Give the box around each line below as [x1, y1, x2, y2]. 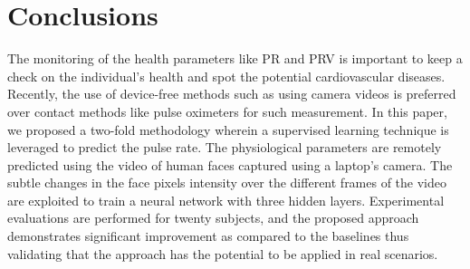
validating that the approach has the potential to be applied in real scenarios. [7, 244, 438, 263]
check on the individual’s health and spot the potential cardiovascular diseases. [7, 66, 446, 85]
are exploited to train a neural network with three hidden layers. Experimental [7, 190, 445, 209]
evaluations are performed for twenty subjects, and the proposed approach [7, 208, 419, 227]
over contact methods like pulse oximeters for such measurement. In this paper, [7, 101, 447, 120]
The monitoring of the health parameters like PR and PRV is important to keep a [7, 49, 463, 68]
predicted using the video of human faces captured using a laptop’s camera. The [7, 155, 453, 174]
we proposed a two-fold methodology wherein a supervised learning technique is [7, 120, 449, 139]
